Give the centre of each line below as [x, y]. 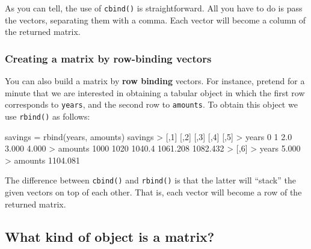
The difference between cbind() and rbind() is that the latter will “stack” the [150, 180]
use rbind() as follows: [48, 116]
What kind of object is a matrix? [110, 236]
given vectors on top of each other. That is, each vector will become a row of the [153, 192]
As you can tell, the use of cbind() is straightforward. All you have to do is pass [154, 8]
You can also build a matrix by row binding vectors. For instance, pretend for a [155, 81]
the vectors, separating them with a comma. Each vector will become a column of [155, 20]
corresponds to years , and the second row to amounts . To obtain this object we [151, 104]
